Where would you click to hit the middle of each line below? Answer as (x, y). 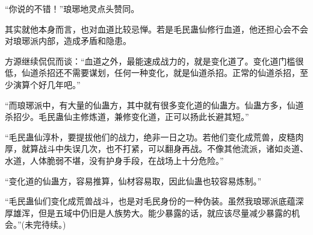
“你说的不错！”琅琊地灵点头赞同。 (72, 8)
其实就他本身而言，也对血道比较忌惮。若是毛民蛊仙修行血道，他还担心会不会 (156, 29)
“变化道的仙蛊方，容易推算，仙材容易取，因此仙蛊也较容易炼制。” (133, 180)
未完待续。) (45, 224)
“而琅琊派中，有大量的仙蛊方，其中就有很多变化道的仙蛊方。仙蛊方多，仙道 (154, 105)
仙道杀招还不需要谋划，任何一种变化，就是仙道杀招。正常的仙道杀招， (160, 73)
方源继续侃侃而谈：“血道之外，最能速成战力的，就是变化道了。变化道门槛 (150, 61)
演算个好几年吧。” (47, 84)
